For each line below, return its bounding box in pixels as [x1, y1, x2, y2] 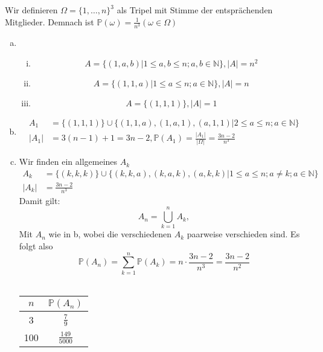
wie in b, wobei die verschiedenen [48, 228, 171, 240]
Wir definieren [5, 4, 58, 16]
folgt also [19, 240, 53, 252]
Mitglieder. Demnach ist [5, 15, 94, 28]
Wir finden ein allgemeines [19, 155, 118, 168]
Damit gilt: [19, 194, 60, 206]
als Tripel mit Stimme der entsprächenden [117, 4, 273, 16]
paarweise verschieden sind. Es [187, 228, 300, 240]
